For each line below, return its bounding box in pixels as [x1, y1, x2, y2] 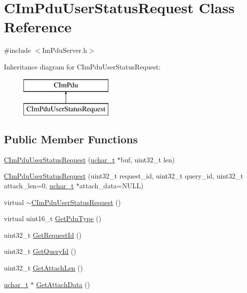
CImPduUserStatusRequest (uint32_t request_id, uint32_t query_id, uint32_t [4, 171, 244, 181]
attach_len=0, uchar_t [4, 180, 74, 191]
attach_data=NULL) [79, 180, 144, 191]
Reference [4, 17, 72, 37]
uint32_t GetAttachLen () [4, 263, 83, 273]
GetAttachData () [36, 279, 90, 289]
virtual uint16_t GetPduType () [4, 213, 102, 224]
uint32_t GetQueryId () [4, 246, 76, 256]
